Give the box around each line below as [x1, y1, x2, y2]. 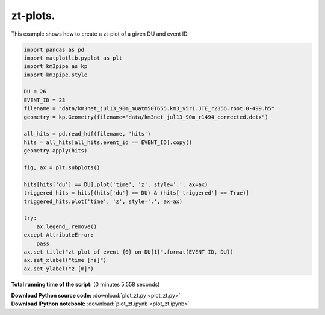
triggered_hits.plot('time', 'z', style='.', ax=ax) [23, 198, 183, 205]
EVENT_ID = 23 [23, 96, 66, 104]
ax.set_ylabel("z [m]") [23, 265, 94, 272]
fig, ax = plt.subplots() [23, 164, 101, 171]
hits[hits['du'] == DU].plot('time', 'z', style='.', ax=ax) [23, 181, 208, 188]
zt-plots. [11, 9, 55, 22]
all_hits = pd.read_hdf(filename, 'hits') [23, 130, 151, 137]
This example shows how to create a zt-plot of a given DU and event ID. [11, 30, 189, 37]
